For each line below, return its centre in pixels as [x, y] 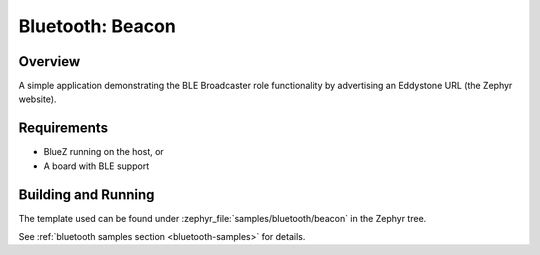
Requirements [63, 128]
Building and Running [86, 194]
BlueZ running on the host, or [103, 152]
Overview [49, 61]
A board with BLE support [96, 166]
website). [37, 99]
